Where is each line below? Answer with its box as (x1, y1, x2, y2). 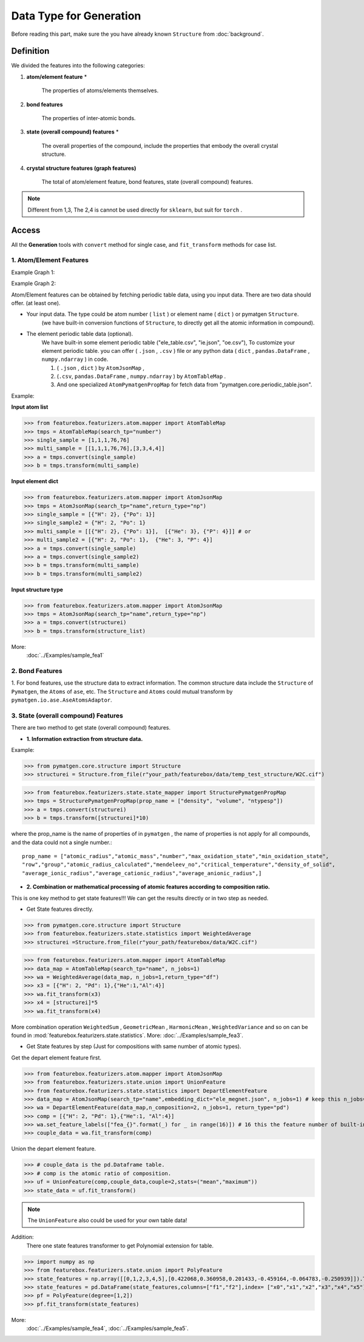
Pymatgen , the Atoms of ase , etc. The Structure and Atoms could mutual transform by (11, 688, 233, 695)
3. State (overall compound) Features (11, 711, 124, 720)
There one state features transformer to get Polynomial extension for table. (26, 1242, 214, 1249)
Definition (11, 46, 50, 56)
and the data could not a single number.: (11, 839, 112, 846)
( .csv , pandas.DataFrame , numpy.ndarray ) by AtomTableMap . (56, 373, 226, 380)
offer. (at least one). (11, 299, 61, 306)
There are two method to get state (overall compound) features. (11, 724, 171, 731)
